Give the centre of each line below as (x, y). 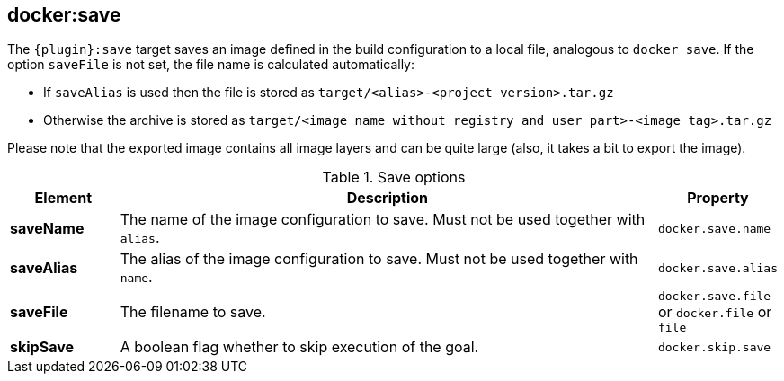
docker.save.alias (717, 268)
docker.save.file (714, 297)
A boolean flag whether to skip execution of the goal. (299, 347)
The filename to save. (193, 312)
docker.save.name (714, 228)
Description (388, 198)
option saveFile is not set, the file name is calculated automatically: (211, 65)
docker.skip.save (714, 347)
